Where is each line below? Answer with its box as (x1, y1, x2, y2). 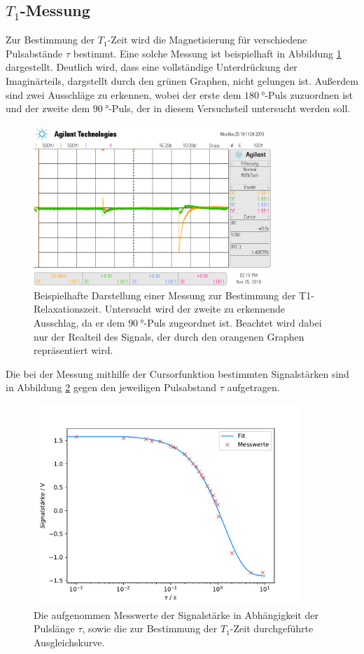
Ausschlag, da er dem (34, 315, 125, 330)
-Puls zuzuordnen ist (265, 87, 353, 102)
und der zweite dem (6, 101, 90, 116)
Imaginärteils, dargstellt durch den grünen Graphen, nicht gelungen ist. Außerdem (6, 73, 358, 88)
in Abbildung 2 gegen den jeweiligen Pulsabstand (6, 380, 217, 395)
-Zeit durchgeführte (230, 621, 314, 636)
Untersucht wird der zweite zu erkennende (104, 301, 286, 316)
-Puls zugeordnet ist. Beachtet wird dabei (143, 315, 322, 330)
